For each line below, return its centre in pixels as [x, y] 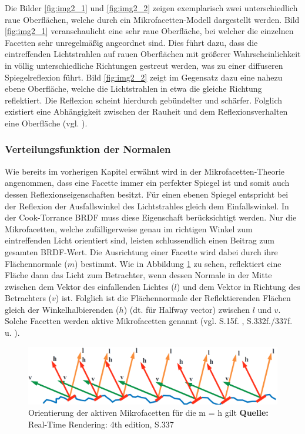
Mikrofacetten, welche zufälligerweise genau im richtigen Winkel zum [129, 228]
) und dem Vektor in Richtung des [238, 286]
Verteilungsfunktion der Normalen [88, 149]
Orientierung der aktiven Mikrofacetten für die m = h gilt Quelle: [148, 413]
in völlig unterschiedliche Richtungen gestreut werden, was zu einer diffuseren [144, 65]
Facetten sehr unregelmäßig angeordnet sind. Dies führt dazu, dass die [131, 42]
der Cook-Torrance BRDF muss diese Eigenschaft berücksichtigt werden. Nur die [151, 217]
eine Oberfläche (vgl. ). [46, 123]
